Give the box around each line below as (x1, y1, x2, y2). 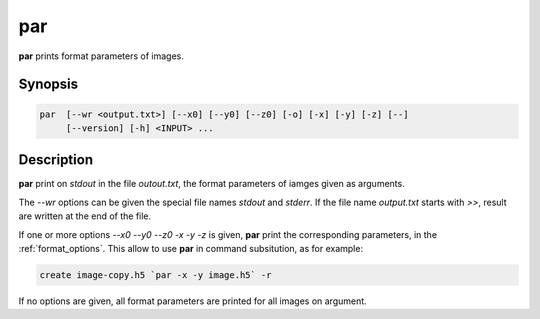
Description (18, 151, 94, 169)
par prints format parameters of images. (18, 50, 184, 62)
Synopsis (18, 76, 79, 93)
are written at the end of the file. (18, 210, 152, 222)
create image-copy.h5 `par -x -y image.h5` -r (39, 269, 272, 280)
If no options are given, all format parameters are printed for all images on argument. (18, 295, 367, 307)
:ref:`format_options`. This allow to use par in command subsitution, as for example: (18, 243, 364, 254)
